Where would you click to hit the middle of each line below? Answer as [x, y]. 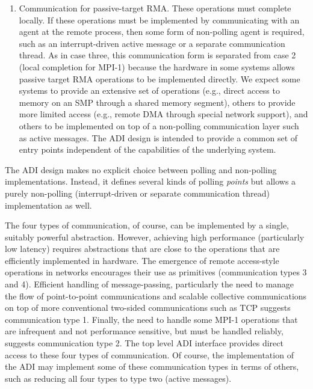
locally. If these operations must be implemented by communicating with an [159, 20]
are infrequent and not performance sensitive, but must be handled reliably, [144, 331]
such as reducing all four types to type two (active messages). [118, 378]
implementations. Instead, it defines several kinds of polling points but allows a [150, 181]
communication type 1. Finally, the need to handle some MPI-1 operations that [151, 319]
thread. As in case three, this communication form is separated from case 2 [157, 55]
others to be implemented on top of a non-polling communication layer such [159, 125]
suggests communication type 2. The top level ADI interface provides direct [144, 343]
